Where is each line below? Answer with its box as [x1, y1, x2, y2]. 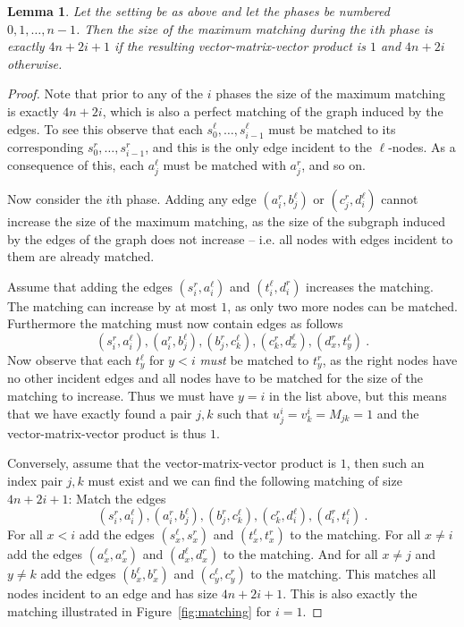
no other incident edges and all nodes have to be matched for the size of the [7, 369, 423, 387]
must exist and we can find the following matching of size [88, 470, 402, 489]
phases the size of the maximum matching [215, 84, 446, 103]
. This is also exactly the [283, 584, 418, 603]
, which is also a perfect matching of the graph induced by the [102, 101, 443, 120]
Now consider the [7, 190, 102, 208]
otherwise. [7, 54, 63, 72]
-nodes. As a [388, 137, 456, 156]
